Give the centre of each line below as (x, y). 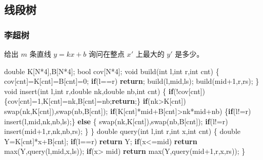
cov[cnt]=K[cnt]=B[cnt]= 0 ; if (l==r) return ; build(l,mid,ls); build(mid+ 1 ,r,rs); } (132, 81)
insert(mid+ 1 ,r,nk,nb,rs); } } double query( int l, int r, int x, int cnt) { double (122, 131)
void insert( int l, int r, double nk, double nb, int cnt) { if (89, 91)
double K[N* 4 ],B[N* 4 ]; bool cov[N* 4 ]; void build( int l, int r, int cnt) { (112, 71)
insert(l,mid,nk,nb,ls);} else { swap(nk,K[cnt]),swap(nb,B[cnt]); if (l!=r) (116, 121)
